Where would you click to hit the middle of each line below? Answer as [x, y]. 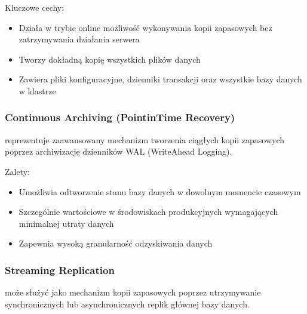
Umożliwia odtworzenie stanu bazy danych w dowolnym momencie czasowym [160, 191]
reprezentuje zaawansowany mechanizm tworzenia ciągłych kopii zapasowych [145, 139]
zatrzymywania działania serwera [79, 39]
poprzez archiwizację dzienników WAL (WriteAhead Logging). [119, 151]
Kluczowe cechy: [35, 7]
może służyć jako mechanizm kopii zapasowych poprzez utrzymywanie [133, 292]
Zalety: [17, 171]
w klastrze [37, 90]
